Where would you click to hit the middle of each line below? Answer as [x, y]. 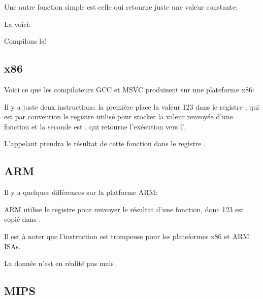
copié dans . [23, 219]
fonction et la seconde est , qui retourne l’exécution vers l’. [95, 126]
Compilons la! [26, 41]
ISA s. [12, 246]
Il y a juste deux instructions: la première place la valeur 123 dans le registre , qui [132, 106]
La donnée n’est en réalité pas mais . [61, 263]
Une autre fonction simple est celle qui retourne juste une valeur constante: [121, 7]
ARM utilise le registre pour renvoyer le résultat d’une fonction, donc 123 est [124, 209]
